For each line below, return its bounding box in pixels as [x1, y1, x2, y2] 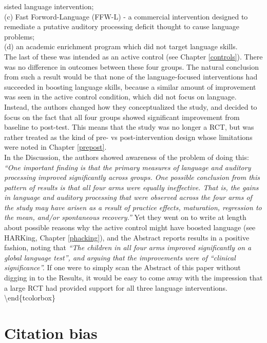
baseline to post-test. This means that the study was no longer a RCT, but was [4, 122, 254, 132]
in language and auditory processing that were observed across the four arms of [4, 192, 252, 203]
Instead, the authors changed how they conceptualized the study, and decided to [4, 101, 257, 112]
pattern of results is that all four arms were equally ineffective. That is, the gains [4, 181, 259, 192]
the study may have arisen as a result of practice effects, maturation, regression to [4, 201, 262, 212]
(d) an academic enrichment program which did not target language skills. [4, 41, 238, 52]
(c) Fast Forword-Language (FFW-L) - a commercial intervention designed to [4, 11, 248, 22]
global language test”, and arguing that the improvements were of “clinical [4, 252, 236, 263]
